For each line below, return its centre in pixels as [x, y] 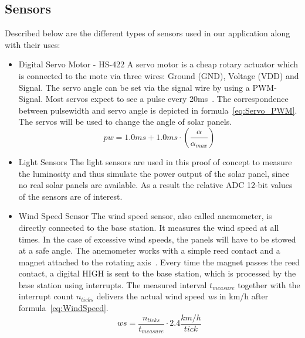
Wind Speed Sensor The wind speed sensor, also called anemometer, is [145, 216]
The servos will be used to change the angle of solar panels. [125, 122]
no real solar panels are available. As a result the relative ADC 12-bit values [155, 185]
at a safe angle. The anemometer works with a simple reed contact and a [149, 250]
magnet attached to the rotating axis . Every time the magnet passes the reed [159, 262]
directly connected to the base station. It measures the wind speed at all [149, 227]
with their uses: [33, 44]
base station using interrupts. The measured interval [113, 284]
